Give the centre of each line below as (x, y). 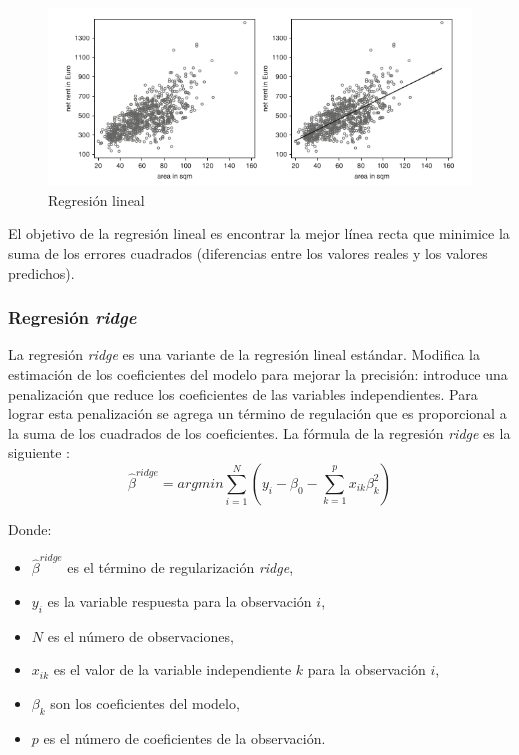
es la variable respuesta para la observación (179, 600)
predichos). (41, 272)
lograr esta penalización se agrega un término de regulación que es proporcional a (257, 413)
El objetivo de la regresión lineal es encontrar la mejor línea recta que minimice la (259, 233)
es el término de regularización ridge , (180, 567)
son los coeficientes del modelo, (145, 702)
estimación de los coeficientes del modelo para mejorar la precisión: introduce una (258, 373)
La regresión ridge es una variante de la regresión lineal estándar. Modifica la (244, 354)
